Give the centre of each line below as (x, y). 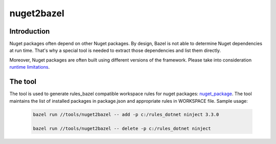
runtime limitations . (30, 67)
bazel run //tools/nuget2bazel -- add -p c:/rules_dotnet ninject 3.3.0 (126, 114)
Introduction (30, 31)
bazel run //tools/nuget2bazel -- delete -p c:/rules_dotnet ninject (122, 129)
